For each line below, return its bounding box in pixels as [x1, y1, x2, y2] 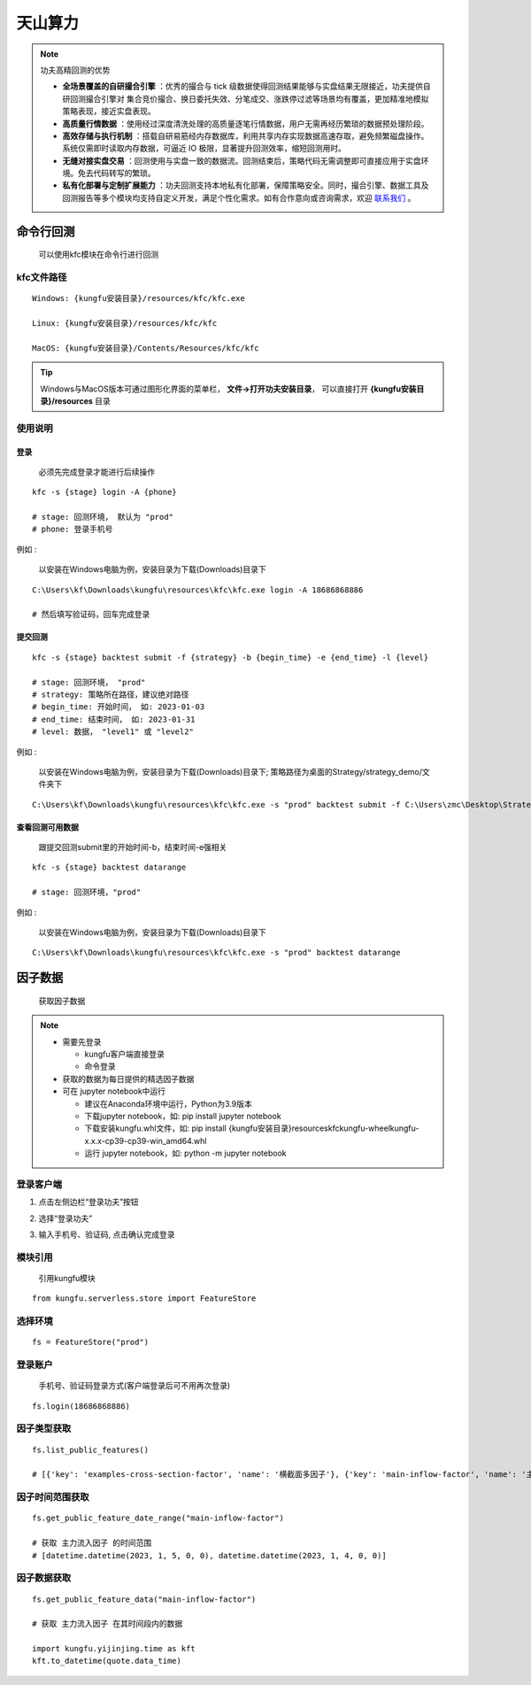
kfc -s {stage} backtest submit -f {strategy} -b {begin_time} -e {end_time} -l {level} [32, 652, 429, 662]
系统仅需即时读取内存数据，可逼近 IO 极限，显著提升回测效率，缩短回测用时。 [62, 143, 347, 154]
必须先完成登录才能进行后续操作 [38, 466, 155, 477]
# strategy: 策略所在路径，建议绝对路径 [32, 689, 189, 700]
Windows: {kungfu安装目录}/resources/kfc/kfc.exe [32, 293, 245, 304]
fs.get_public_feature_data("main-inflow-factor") [32, 1594, 257, 1604]
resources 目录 [54, 395, 111, 406]
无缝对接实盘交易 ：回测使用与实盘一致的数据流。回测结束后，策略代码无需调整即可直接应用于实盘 [62, 155, 421, 166]
